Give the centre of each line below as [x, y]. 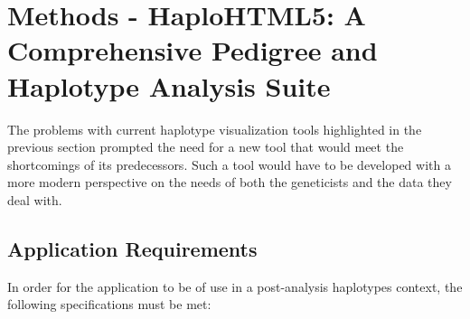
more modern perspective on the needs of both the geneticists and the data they [230, 182]
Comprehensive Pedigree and [193, 50]
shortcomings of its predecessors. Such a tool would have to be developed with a [229, 164]
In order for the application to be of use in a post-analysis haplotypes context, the [235, 286]
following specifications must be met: [109, 304]
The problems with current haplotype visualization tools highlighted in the [215, 129]
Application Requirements [132, 248]
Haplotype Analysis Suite [169, 85]
